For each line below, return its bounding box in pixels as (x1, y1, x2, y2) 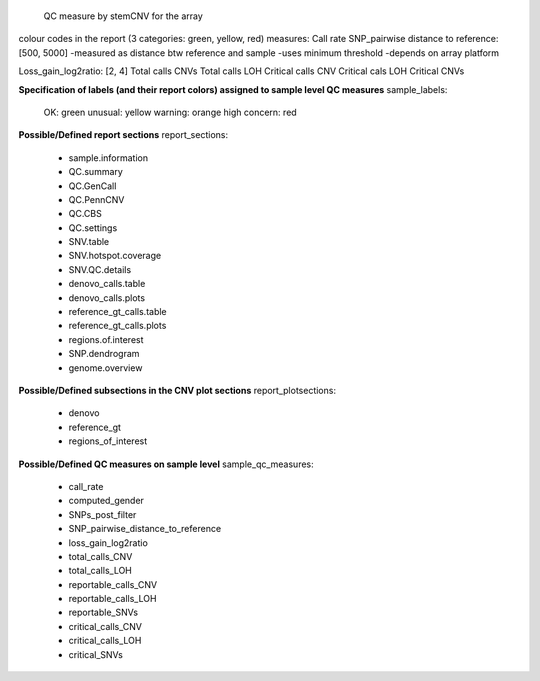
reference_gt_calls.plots (68, 320, 167, 332)
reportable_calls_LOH (68, 593, 157, 605)
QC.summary (68, 166, 124, 178)
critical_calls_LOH (68, 635, 142, 647)
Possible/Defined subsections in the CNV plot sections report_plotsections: (18, 384, 337, 396)
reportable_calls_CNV (68, 578, 158, 590)
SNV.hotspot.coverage (68, 250, 162, 262)
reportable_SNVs (68, 606, 139, 619)
